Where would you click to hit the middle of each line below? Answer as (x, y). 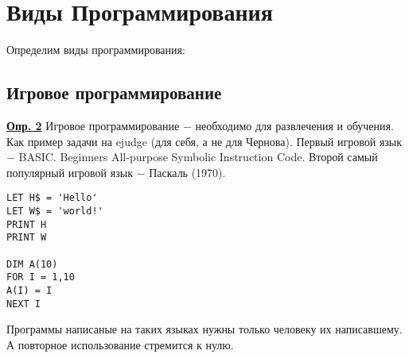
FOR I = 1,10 (41, 277)
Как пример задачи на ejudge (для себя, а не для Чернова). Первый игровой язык (204, 141)
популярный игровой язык (70, 172)
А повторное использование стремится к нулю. (120, 344)
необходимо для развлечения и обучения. (294, 125)
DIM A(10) (32, 264)
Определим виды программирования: (96, 50)
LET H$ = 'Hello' (52, 198)
